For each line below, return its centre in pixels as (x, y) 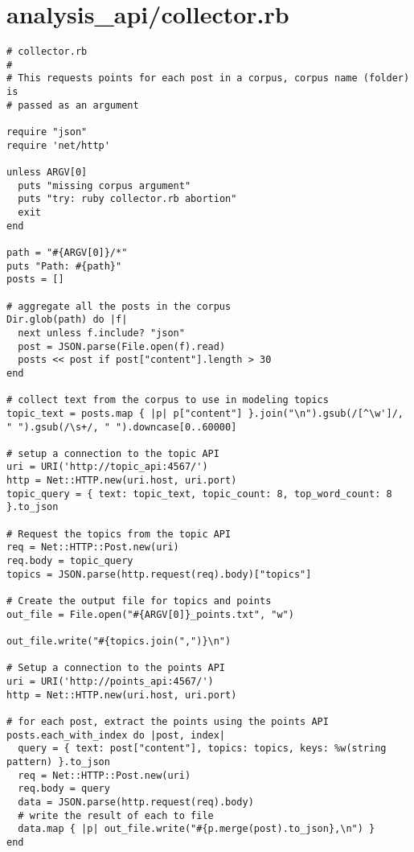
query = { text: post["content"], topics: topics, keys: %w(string (202, 749)
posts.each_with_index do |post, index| (116, 735)
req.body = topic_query (70, 561)
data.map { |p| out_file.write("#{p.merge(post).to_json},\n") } (197, 829)
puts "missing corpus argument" (105, 185)
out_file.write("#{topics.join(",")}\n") (119, 641)
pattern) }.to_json (58, 761)
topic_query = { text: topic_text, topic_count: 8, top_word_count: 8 (199, 494)
